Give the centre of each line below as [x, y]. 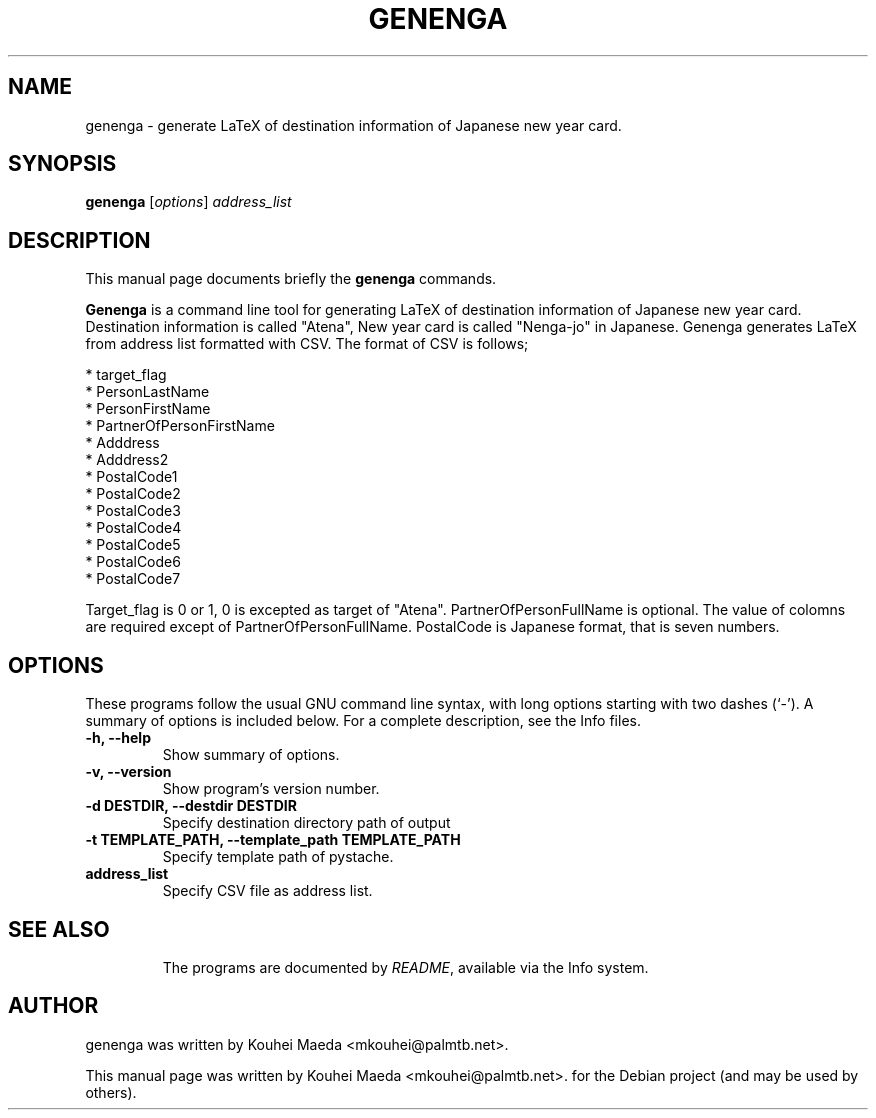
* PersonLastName [147, 392]
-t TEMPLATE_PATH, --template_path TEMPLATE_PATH [273, 840]
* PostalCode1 [131, 477]
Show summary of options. [251, 755]
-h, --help [118, 738]
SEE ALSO [59, 929]
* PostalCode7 [133, 579]
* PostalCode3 [133, 511]
